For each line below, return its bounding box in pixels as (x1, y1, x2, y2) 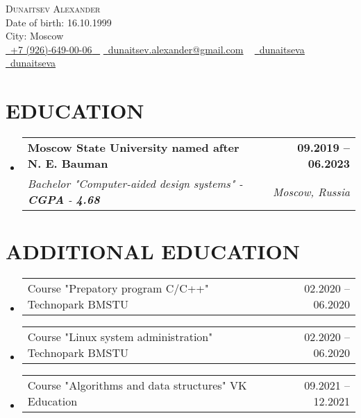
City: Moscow (6, 28, 64, 43)
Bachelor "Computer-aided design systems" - (27, 175, 243, 192)
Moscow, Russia (272, 183, 350, 200)
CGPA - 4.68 (27, 191, 100, 208)
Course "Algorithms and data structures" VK (27, 377, 247, 394)
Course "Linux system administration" (27, 329, 213, 345)
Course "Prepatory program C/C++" (27, 280, 209, 297)
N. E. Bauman (27, 155, 108, 172)
